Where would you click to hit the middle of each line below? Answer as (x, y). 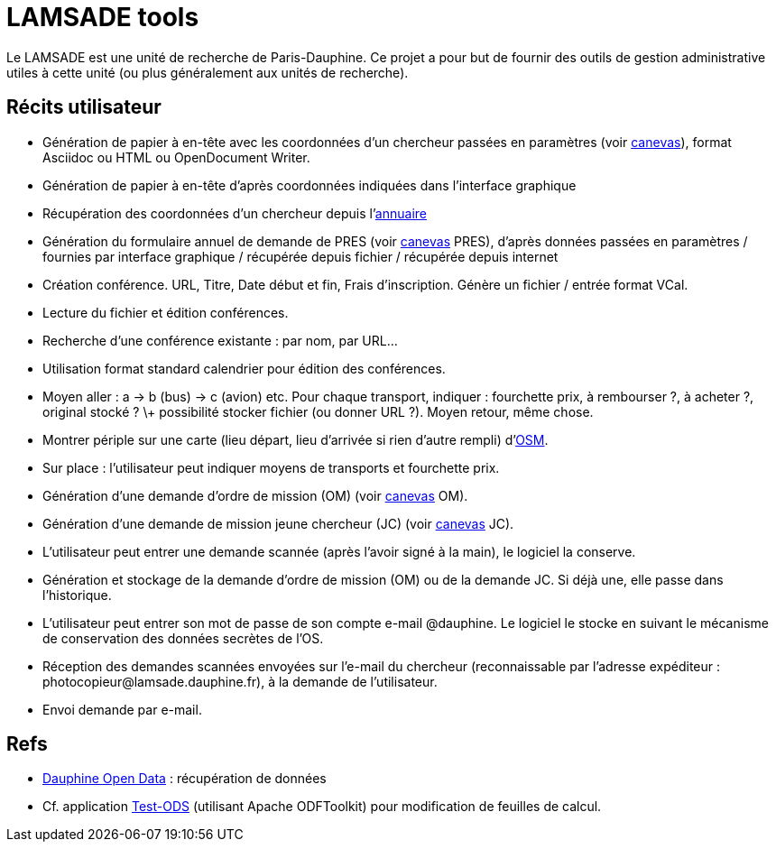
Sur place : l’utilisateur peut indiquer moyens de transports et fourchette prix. (271, 467)
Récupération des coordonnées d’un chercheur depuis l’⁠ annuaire (235, 213)
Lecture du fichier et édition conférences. (166, 312)
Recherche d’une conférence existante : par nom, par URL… (220, 340)
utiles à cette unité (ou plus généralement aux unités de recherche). (208, 72)
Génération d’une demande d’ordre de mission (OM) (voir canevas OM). (255, 495)
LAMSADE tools (103, 17)
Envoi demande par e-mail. (122, 709)
